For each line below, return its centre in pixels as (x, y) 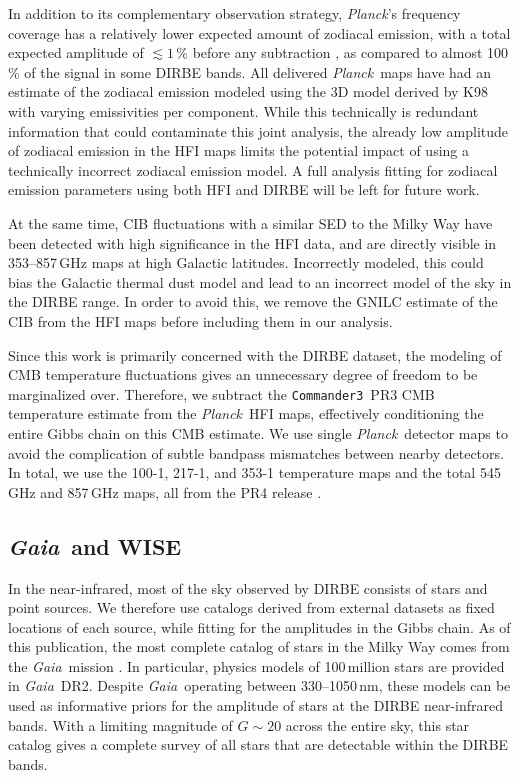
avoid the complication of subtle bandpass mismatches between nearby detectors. (256, 452)
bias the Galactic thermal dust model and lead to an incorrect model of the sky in (260, 281)
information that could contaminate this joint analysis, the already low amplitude (258, 130)
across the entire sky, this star (377, 724)
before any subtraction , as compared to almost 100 (350, 52)
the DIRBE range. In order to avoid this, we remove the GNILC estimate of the (253, 301)
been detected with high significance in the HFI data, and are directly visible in (252, 242)
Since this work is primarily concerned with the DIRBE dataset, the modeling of (255, 354)
